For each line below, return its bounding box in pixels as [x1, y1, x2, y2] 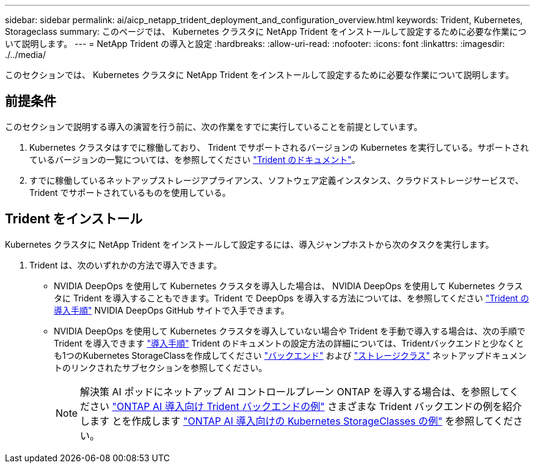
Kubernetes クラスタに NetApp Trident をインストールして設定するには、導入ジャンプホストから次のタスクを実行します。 [5, 239, 494, 250]
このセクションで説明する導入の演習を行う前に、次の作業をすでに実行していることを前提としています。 [5, 121, 423, 132]
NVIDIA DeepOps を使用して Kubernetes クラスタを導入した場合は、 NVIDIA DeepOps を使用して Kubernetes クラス [54, 280, 523, 291]
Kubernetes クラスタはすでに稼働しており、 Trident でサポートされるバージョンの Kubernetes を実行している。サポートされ [29, 142, 529, 153]
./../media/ [5, 49, 46, 60]
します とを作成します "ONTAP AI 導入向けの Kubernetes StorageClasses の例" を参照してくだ [80, 414, 513, 427]
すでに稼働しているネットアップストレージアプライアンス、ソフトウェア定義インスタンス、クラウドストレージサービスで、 [29, 175, 524, 185]
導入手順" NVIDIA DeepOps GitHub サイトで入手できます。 [54, 304, 289, 315]
